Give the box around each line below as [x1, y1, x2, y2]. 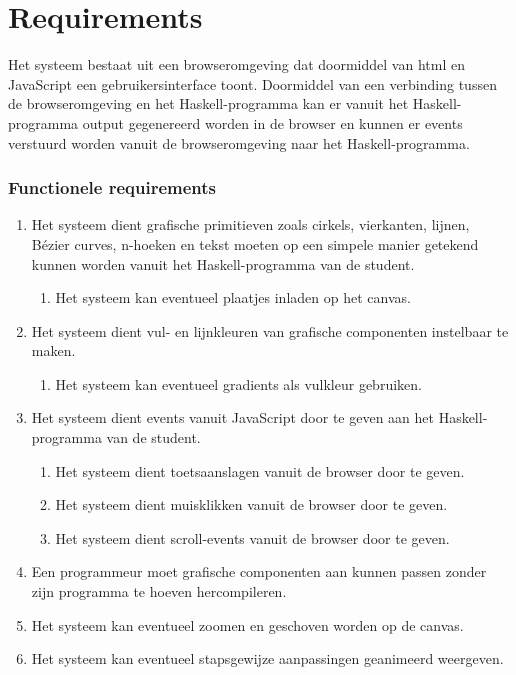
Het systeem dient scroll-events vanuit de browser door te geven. [55, 527, 450, 548]
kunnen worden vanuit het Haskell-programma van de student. [31, 253, 415, 274]
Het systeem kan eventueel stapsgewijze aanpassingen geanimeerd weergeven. [31, 648, 504, 669]
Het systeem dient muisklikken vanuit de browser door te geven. [55, 494, 448, 515]
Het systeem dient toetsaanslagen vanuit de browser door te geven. [55, 460, 465, 481]
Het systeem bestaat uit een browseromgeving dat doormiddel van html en [8, 54, 465, 75]
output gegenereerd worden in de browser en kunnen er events [82, 112, 463, 133]
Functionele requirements [8, 175, 216, 200]
